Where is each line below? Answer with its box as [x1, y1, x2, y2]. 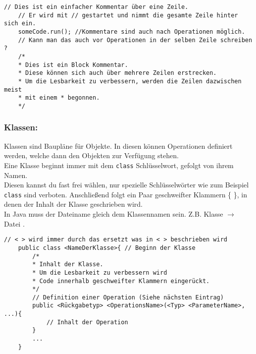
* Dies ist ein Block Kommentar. [18, 61, 128, 68]
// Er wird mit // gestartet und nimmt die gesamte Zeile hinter [18, 11, 238, 19]
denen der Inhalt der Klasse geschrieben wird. [4, 199, 143, 209]
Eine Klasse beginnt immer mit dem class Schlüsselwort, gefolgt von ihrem [4, 160, 234, 170]
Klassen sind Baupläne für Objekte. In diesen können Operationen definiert [4, 140, 233, 151]
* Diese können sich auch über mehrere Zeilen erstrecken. [18, 69, 217, 77]
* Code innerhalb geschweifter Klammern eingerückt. [32, 277, 210, 285]
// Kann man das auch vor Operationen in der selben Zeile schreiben [18, 36, 253, 44]
